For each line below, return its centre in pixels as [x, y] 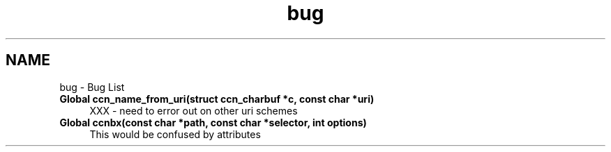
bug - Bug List [92, 87]
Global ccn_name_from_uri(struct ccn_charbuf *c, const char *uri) [217, 99]
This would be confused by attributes [175, 134]
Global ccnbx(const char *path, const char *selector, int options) [213, 122]
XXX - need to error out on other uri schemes [194, 110]
